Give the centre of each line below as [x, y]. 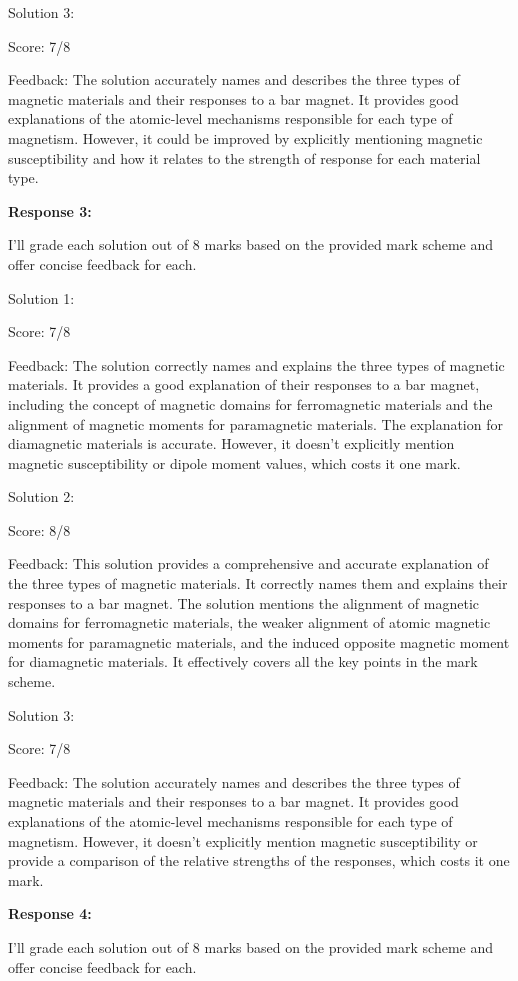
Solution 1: [41, 297]
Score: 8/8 [39, 529]
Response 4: [50, 913]
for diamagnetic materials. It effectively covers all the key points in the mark [243, 661]
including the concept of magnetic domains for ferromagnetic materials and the [250, 403]
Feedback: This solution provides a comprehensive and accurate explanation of [248, 563]
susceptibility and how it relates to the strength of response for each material [244, 157]
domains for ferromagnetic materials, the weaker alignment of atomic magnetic [249, 622]
